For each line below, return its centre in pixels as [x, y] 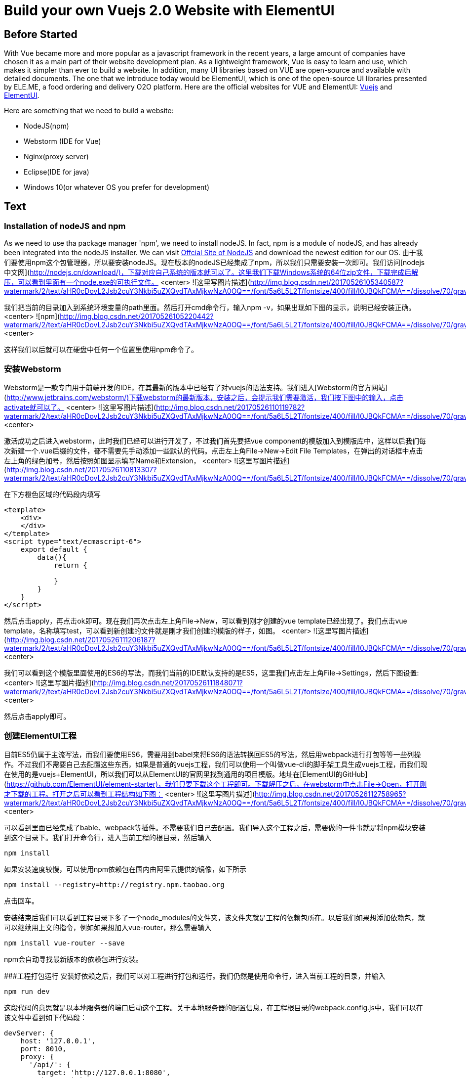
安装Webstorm [33, 369]
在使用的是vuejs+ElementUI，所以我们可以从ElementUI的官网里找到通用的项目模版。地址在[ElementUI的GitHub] [186, 774]
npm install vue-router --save [64, 943]
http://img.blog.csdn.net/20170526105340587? [327, 282]
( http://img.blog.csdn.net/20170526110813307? [80, 470]
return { [71, 565]
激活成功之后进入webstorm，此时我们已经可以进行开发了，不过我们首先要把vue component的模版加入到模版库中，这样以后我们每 [215, 441]
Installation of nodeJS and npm [65, 226]
